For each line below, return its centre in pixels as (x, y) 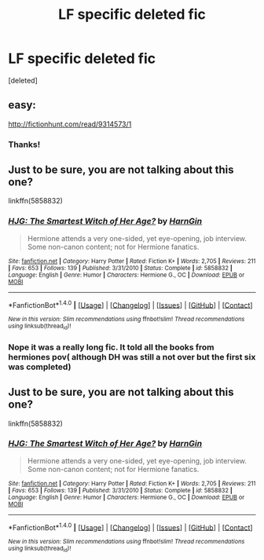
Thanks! (24, 145)
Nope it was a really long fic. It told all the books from (111, 347)
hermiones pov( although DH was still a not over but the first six (132, 357)
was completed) (40, 367)
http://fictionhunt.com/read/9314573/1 (70, 124)
